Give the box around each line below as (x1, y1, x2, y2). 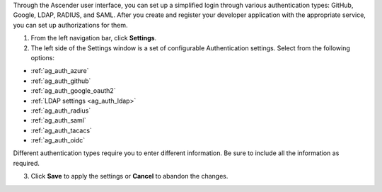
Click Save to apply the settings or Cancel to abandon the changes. (30, 172, 228, 181)
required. (13, 159, 40, 167)
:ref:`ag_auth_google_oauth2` (30, 86, 116, 95)
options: (30, 53, 55, 62)
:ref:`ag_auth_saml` (30, 116, 86, 125)
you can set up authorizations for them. (13, 21, 128, 29)
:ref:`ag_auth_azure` (30, 67, 89, 75)
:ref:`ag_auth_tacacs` (30, 126, 92, 135)
